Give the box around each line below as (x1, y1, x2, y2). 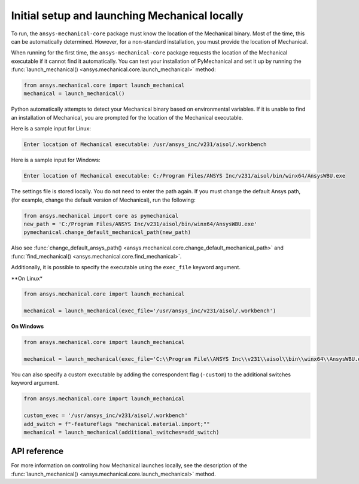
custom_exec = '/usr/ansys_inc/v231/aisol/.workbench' (23, 412, 188, 419)
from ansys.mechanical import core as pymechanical (23, 212, 179, 219)
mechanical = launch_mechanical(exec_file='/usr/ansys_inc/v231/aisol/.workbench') (23, 308, 276, 314)
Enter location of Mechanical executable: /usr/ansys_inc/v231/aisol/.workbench (23, 141, 267, 148)
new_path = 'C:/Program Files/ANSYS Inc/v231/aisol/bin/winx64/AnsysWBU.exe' (23, 220, 257, 227)
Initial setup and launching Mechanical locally (11, 9, 244, 22)
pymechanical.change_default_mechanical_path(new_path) (23, 229, 191, 236)
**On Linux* (11, 275, 43, 282)
